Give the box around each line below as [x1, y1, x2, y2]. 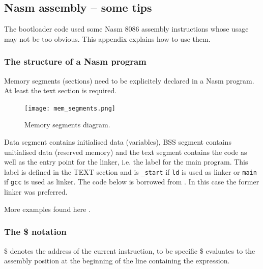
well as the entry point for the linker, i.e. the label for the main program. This [4, 156, 248, 167]
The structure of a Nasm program [4, 55, 147, 68]
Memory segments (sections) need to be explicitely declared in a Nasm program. [4, 75, 254, 86]
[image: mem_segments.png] [24, 104, 115, 112]
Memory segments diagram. [24, 119, 110, 130]
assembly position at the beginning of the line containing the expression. [4, 255, 230, 266]
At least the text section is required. [4, 85, 117, 96]
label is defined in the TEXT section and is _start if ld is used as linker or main [4, 166, 257, 177]
